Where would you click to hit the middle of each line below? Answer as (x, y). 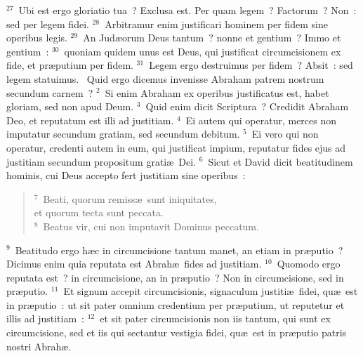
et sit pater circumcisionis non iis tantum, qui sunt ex (215, 318)
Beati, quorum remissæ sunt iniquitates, (130, 198)
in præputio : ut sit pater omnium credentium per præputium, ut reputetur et (176, 304)
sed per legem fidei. (48, 24)
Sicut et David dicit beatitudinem (280, 161)
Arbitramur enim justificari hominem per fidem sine (216, 24)
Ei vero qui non (285, 134)
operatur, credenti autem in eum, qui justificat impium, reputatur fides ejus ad (176, 147)
